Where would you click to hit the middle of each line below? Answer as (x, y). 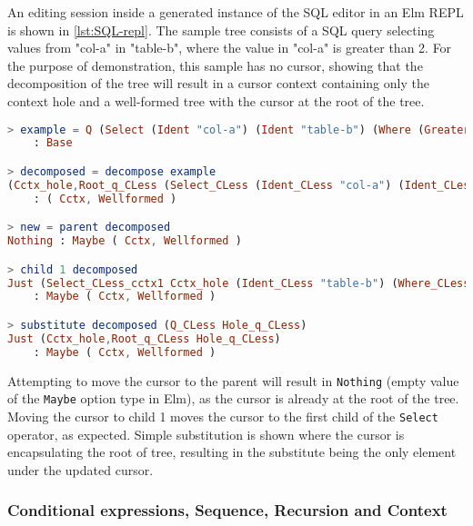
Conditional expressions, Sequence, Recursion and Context (227, 510)
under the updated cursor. (81, 469)
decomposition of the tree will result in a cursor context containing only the (218, 83)
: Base (53, 143)
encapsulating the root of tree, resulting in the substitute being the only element (232, 452)
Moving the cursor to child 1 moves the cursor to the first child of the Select (223, 416)
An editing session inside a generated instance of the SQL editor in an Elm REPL (236, 12)
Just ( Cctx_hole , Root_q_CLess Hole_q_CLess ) (144, 338)
